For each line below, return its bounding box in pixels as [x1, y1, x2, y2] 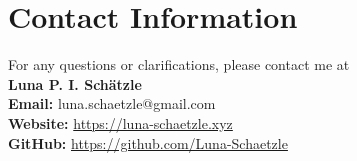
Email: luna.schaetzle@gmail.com [8, 93, 216, 114]
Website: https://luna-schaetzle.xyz [8, 112, 233, 133]
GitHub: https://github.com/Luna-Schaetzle [8, 132, 288, 153]
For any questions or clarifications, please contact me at [8, 54, 350, 75]
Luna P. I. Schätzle [8, 73, 142, 94]
